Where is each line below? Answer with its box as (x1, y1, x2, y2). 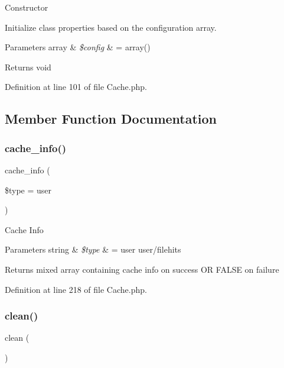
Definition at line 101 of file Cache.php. (5, 80, 147, 93)
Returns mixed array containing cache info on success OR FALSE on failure (5, 263, 279, 275)
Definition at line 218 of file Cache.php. (5, 283, 147, 295)
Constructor (5, 1, 48, 13)
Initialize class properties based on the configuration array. (5, 21, 217, 33)
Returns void (5, 60, 51, 73)
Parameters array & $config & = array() (5, 41, 151, 53)
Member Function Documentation (5, 109, 217, 128)
